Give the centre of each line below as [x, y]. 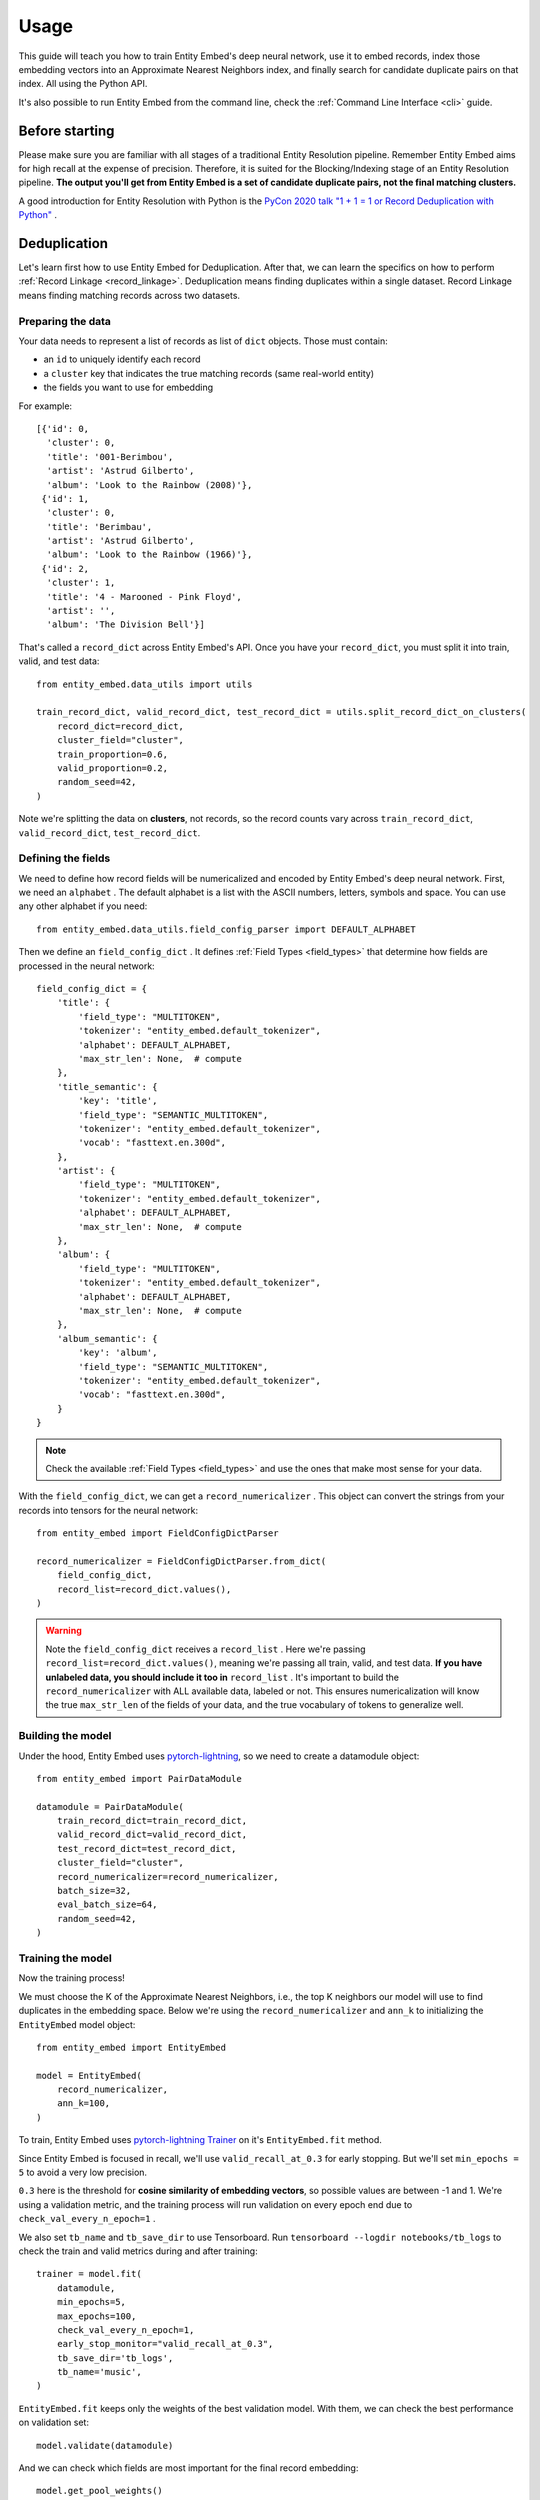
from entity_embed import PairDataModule [139, 1778]
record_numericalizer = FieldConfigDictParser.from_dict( [181, 1561]
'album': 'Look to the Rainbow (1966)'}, [149, 554]
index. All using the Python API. [83, 84]
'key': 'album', [118, 1353]
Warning [63, 1631]
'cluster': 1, [81, 583]
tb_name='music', [99, 2372]
